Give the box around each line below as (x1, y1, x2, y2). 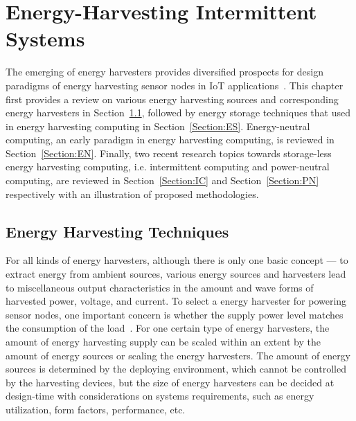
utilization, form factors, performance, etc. (6, 402, 186, 416)
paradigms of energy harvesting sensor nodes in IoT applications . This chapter (6, 78, 344, 92)
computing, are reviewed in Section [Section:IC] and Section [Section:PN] (6, 173, 319, 188)
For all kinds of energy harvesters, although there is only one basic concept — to (6, 253, 348, 267)
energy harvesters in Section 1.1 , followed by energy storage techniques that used (6, 105, 350, 120)
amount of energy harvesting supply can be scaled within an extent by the (6, 334, 321, 349)
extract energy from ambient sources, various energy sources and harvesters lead (6, 267, 346, 281)
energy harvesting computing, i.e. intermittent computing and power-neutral (6, 159, 330, 174)
